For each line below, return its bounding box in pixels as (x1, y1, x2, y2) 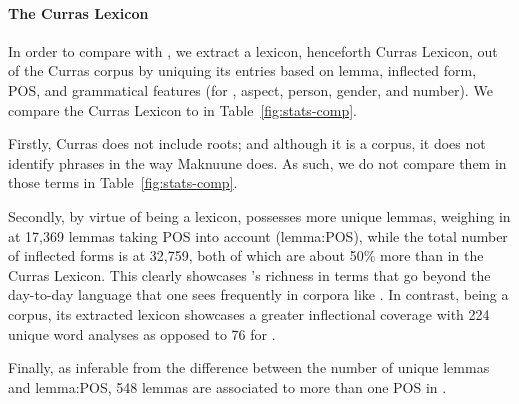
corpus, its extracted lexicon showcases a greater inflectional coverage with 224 (8, 303, 490, 324)
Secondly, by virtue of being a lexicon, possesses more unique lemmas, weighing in (8, 205, 511, 226)
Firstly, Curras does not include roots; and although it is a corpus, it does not (8, 133, 486, 154)
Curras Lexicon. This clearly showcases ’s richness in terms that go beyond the (8, 264, 491, 285)
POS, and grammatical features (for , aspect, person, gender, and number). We (8, 79, 493, 100)
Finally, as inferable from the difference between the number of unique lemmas (8, 357, 490, 378)
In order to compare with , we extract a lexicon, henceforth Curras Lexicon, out (8, 40, 498, 61)
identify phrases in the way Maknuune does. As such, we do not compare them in (8, 152, 507, 173)
